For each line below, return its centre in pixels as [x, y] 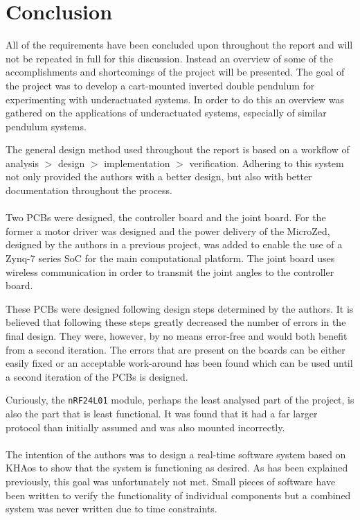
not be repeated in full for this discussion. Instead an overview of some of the [170, 58]
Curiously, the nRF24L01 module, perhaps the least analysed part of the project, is [180, 400]
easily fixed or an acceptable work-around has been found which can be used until [179, 363]
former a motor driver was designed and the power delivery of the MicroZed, [168, 231]
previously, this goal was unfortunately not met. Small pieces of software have [171, 481]
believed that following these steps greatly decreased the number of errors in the [176, 322]
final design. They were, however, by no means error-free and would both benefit [177, 336]
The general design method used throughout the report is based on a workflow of [178, 149]
